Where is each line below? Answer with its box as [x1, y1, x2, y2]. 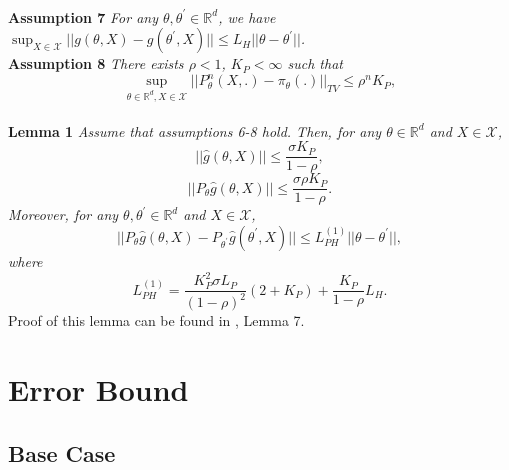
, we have [218, 6, 276, 27]
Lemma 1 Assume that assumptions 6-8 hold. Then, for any [8, 120, 382, 141]
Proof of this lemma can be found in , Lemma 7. [8, 310, 305, 331]
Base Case [8, 437, 116, 468]
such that [287, 53, 343, 74]
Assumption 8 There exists [8, 53, 184, 74]
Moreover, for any [8, 204, 119, 225]
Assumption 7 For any [8, 6, 158, 27]
